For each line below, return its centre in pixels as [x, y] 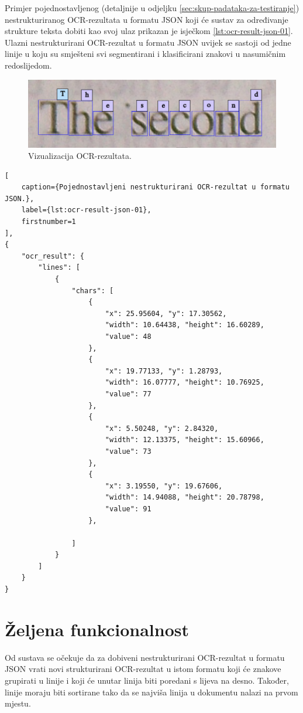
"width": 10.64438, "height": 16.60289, [185, 325]
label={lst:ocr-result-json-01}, [86, 210]
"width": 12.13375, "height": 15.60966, [185, 440]
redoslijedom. [28, 65]
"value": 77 [128, 394]
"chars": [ [93, 291]
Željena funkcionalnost [97, 629]
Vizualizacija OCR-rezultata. [80, 156]
